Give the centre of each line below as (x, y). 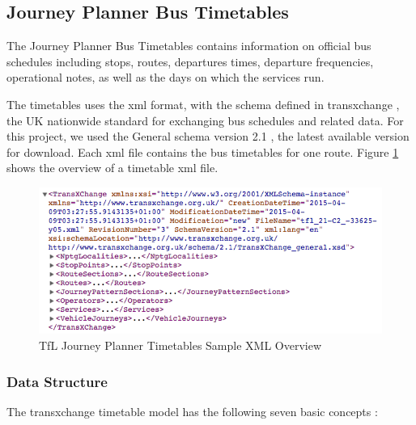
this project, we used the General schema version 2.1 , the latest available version (208, 136)
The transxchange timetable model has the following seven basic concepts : (192, 411)
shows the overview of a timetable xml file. (112, 168)
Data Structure (57, 381)
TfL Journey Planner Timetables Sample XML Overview (180, 345)
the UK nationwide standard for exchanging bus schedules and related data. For (205, 120)
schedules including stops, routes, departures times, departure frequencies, (190, 61)
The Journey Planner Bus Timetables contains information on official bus (189, 46)
